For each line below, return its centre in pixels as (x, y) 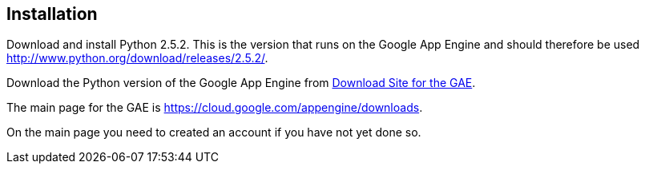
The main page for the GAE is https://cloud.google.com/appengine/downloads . (215, 108)
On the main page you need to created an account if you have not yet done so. (214, 132)
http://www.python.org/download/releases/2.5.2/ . (137, 58)
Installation (52, 14)
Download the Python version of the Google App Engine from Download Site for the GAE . (241, 83)
